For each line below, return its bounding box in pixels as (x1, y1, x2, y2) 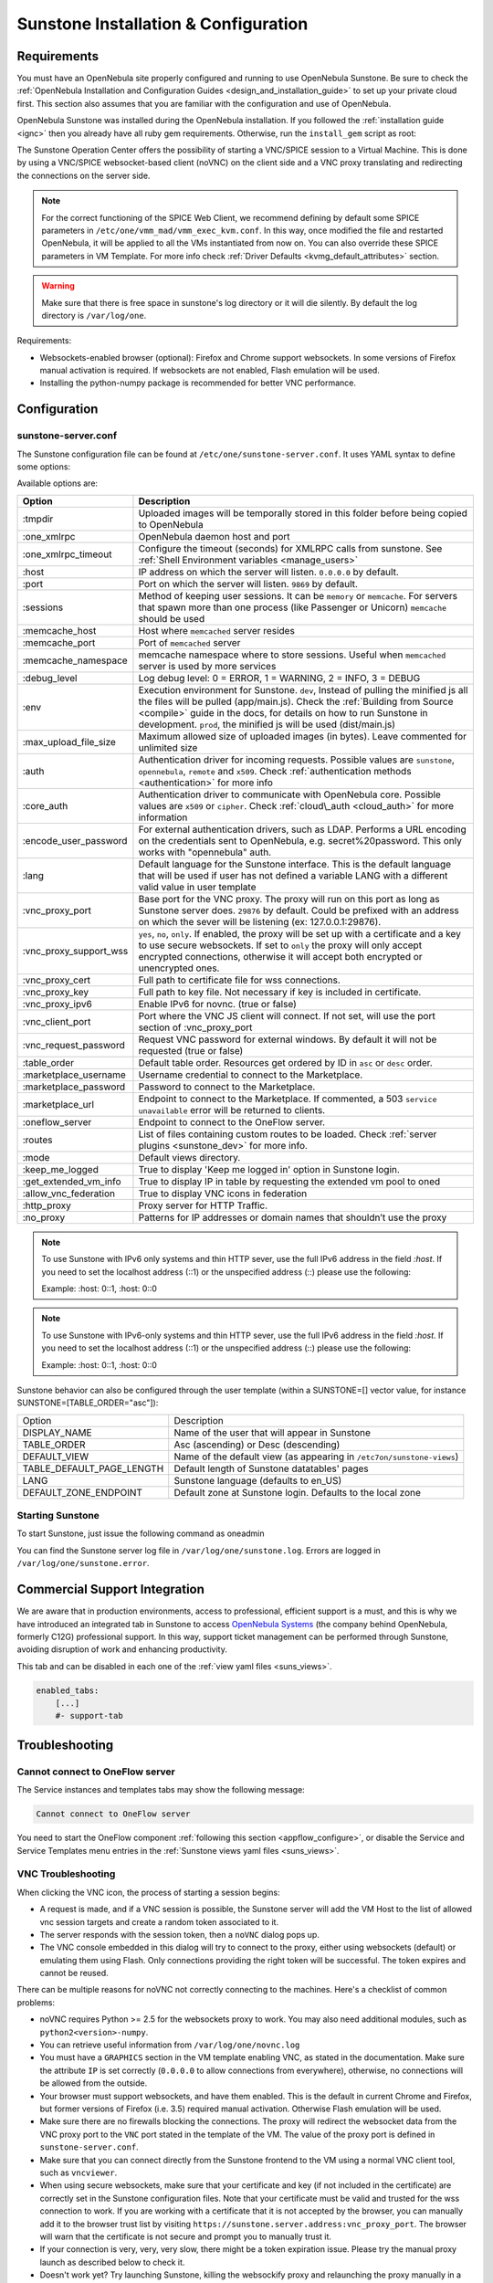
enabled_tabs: (36, 1685, 100, 1696)
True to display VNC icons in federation (138, 1187, 308, 1200)
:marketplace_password (22, 1080, 126, 1093)
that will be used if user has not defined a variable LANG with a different (138, 868, 448, 881)
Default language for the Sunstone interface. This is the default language (138, 857, 452, 870)
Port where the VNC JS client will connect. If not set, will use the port (138, 1009, 435, 1022)
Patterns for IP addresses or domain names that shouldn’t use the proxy (138, 1211, 447, 1224)
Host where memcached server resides (138, 624, 296, 637)
